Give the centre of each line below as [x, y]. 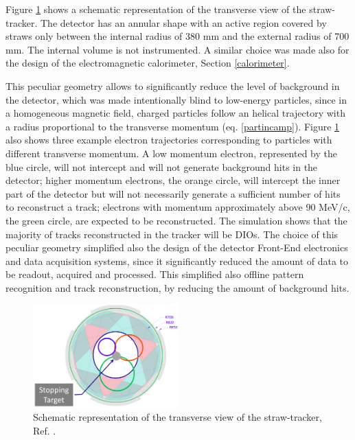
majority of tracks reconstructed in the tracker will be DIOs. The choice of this [172, 234]
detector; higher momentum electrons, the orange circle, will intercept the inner [173, 180]
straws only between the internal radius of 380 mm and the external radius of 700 [177, 36]
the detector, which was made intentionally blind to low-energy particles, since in [176, 99]
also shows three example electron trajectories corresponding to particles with [169, 140]
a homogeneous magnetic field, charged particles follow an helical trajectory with [175, 113]
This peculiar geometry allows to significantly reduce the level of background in [173, 85]
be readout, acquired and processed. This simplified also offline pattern [155, 274]
